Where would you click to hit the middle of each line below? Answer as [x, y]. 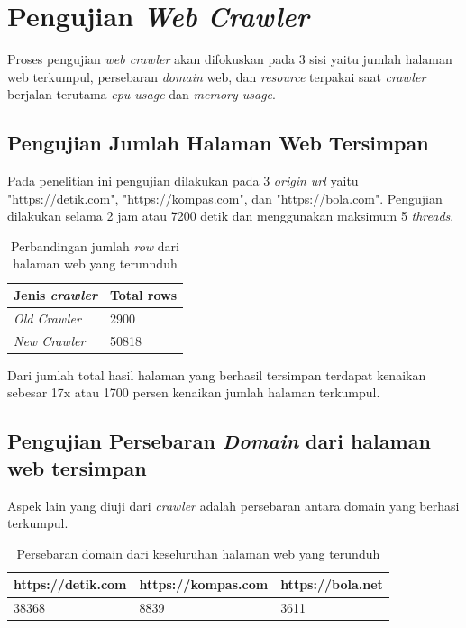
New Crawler [50, 340]
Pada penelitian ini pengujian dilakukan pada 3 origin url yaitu [183, 181]
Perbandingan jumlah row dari [95, 246]
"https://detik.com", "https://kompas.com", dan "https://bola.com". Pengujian [225, 198]
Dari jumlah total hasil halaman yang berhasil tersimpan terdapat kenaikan [217, 374]
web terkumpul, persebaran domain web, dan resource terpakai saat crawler [217, 76]
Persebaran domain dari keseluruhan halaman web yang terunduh [198, 553]
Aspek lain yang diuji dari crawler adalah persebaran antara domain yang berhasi [233, 505]
